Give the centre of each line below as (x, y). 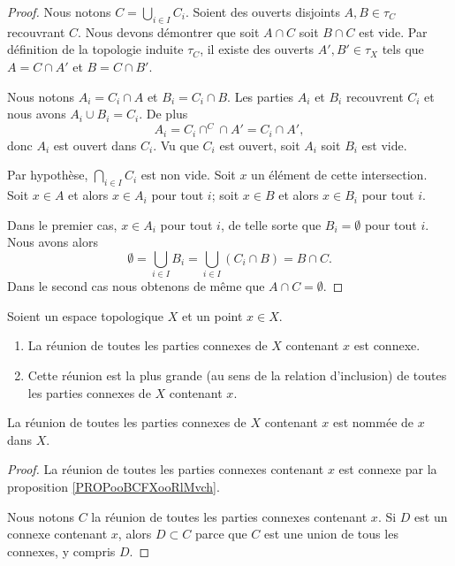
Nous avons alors (53, 242)
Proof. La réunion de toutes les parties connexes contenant (166, 469)
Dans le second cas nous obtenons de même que (136, 286)
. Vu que (176, 145)
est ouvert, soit (260, 145)
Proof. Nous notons (59, 11)
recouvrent (375, 96)
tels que (403, 49)
